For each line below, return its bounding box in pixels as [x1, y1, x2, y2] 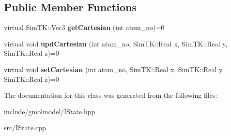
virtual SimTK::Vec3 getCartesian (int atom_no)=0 [4, 22, 165, 32]
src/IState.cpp [4, 122, 46, 133]
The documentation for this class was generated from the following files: [4, 90, 217, 100]
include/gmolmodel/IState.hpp [4, 106, 95, 116]
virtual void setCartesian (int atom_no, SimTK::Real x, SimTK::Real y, [4, 64, 224, 74]
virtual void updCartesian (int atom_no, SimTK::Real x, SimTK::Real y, [4, 38, 228, 48]
